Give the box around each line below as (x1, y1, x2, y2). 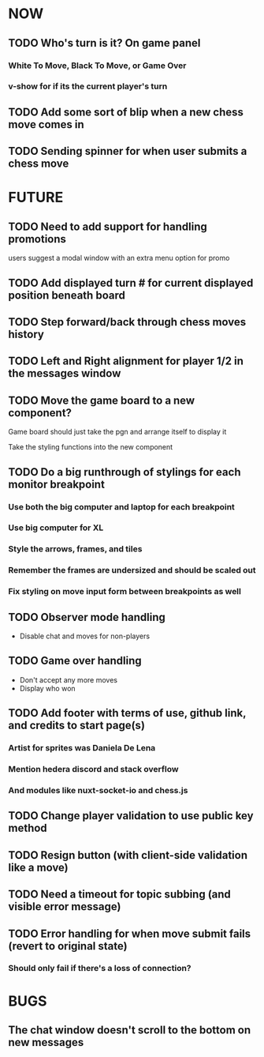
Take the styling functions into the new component (8, 442, 173, 452)
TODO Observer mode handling (8, 610, 165, 624)
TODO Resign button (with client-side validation (8, 848, 248, 862)
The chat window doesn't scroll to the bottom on (8, 1024, 251, 1037)
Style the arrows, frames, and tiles (8, 544, 143, 555)
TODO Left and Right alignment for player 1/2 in (8, 355, 244, 368)
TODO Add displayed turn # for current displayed (8, 276, 254, 289)
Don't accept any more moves (19, 675, 118, 684)
